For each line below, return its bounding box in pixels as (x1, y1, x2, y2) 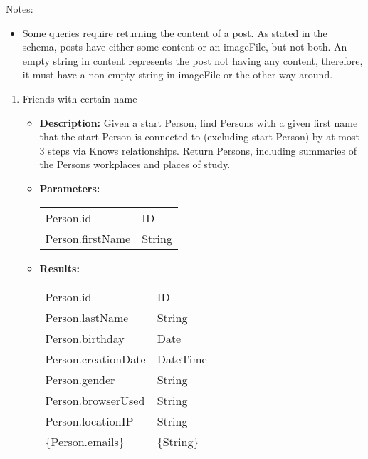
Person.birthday (45, 330, 125, 347)
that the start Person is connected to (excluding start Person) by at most (39, 129, 359, 144)
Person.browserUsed (45, 392, 145, 409)
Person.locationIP (45, 413, 134, 430)
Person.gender (45, 371, 115, 388)
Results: (39, 260, 80, 275)
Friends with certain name (22, 91, 137, 105)
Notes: (6, 1, 33, 16)
